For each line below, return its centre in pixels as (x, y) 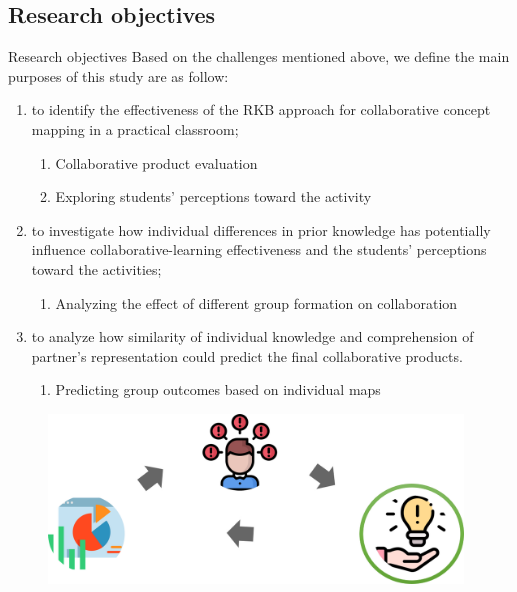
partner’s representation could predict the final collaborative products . (247, 355)
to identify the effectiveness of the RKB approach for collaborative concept (261, 109)
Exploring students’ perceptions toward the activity (213, 196)
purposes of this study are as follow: (118, 75)
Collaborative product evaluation (156, 162)
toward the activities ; (96, 268)
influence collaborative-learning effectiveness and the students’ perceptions (259, 249)
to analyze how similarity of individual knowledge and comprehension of (252, 336)
